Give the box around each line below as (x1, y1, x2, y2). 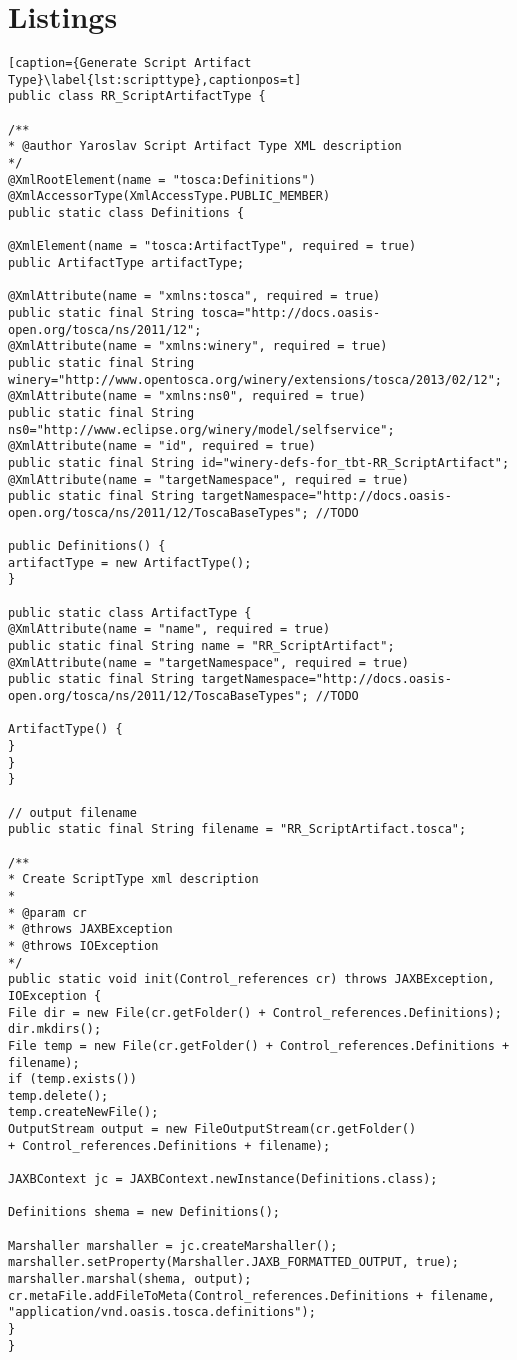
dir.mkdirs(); (8, 1022, 102, 1037)
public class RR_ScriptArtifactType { (8, 89, 266, 104)
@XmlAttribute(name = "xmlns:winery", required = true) (8, 339, 388, 354)
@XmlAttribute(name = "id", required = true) (8, 439, 316, 454)
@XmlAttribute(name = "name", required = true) (8, 622, 331, 637)
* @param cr (8, 905, 87, 920)
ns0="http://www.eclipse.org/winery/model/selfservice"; (8, 422, 395, 437)
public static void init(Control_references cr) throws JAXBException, (8, 972, 495, 987)
